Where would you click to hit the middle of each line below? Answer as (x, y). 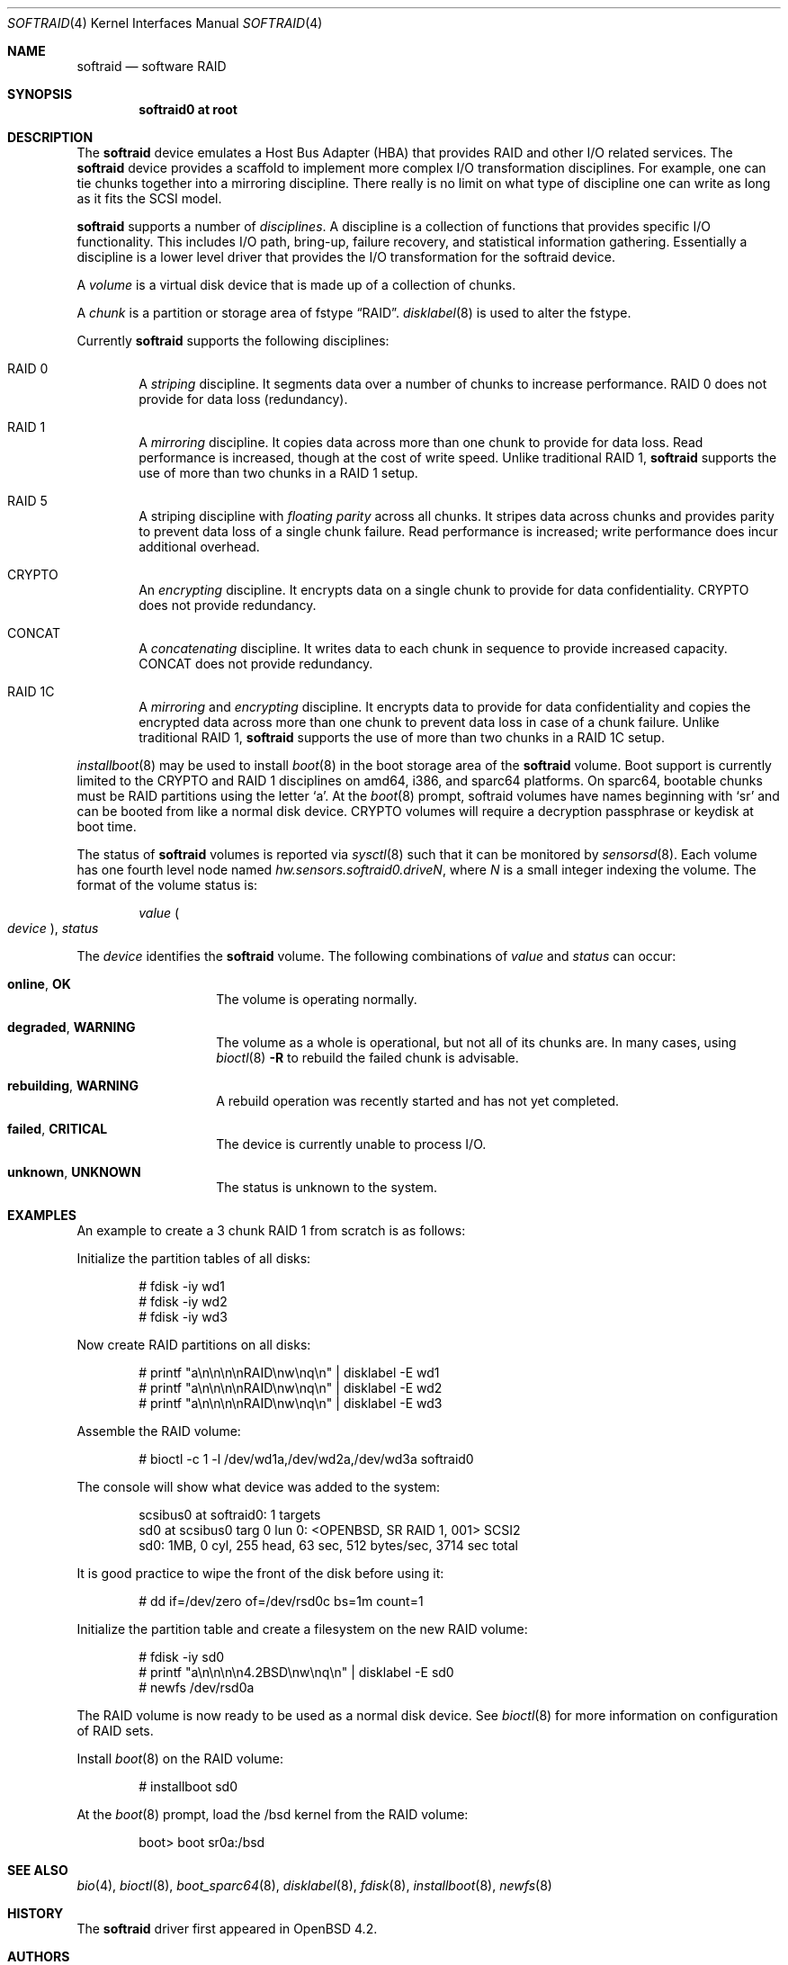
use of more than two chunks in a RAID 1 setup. (278, 473)
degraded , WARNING (72, 1027)
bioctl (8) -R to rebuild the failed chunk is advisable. (367, 1058)
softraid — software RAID (152, 66)
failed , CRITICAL (58, 1129)
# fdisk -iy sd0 (182, 1657)
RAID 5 (27, 501)
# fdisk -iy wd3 (183, 1317)
